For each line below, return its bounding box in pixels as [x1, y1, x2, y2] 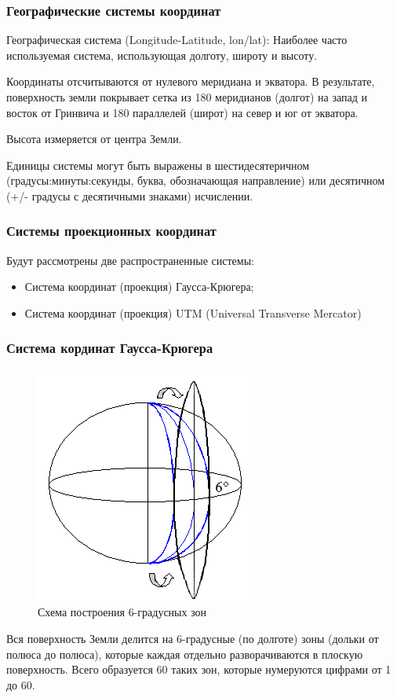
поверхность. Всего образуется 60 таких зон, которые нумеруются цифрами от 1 [6, 661, 392, 678]
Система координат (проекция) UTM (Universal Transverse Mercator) [24, 304, 362, 321]
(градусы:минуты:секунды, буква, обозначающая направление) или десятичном [6, 172, 385, 189]
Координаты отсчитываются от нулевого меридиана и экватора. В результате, [6, 73, 375, 90]
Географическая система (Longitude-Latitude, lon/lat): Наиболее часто [6, 31, 348, 48]
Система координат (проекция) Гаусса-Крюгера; [24, 278, 254, 295]
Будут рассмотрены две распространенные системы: [6, 252, 254, 268]
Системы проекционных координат [6, 221, 217, 241]
